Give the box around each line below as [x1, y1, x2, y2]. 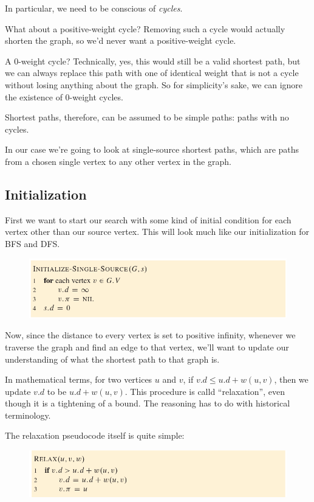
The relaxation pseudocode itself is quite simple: [5, 429, 185, 442]
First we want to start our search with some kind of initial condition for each [5, 213, 292, 226]
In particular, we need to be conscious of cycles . [5, 2, 183, 14]
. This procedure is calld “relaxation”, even [125, 385, 285, 397]
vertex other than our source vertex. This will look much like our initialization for [5, 225, 309, 238]
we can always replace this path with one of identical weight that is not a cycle [5, 66, 299, 79]
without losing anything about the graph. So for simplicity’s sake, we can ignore [5, 78, 303, 91]
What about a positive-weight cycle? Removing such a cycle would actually [5, 22, 285, 35]
